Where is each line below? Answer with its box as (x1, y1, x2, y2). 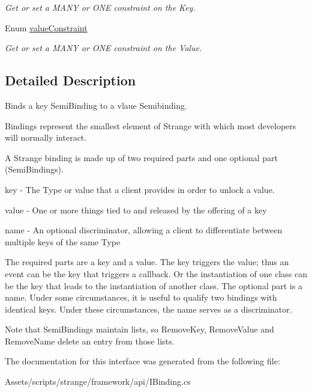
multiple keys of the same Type (5, 235, 121, 248)
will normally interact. (5, 131, 87, 144)
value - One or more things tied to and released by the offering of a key (5, 203, 267, 216)
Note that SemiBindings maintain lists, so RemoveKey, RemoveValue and (5, 323, 274, 335)
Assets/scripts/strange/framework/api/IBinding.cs (5, 375, 191, 388)
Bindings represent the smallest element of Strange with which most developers (5, 119, 296, 132)
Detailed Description (5, 71, 136, 90)
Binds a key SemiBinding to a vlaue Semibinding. (5, 99, 187, 111)
